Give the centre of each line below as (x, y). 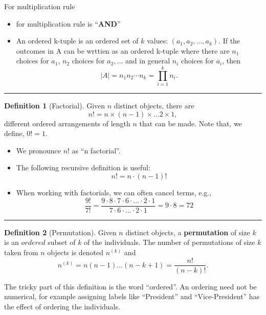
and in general (148, 61)
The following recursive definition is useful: (83, 167)
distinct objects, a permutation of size (188, 232)
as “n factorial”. (96, 150)
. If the (229, 41)
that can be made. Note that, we (191, 123)
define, (14, 133)
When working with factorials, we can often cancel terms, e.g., (114, 193)
